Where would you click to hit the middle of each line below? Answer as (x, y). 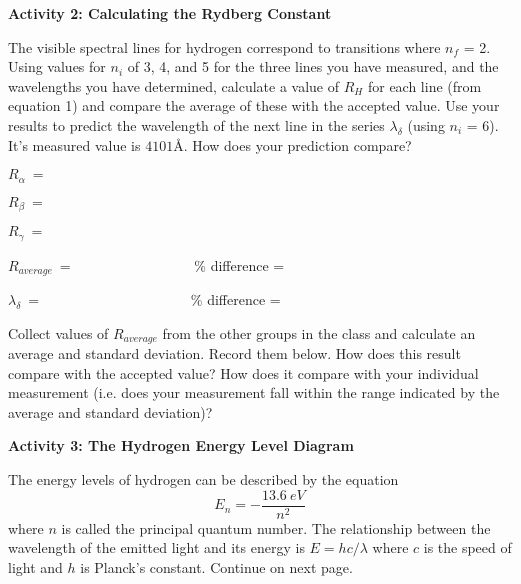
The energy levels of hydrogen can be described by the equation (203, 478)
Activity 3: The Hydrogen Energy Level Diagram (181, 445)
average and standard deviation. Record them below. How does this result (234, 353)
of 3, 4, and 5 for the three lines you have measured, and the (313, 66)
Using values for (57, 66)
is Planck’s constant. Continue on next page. (216, 566)
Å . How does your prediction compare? (292, 144)
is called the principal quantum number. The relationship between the (276, 527)
